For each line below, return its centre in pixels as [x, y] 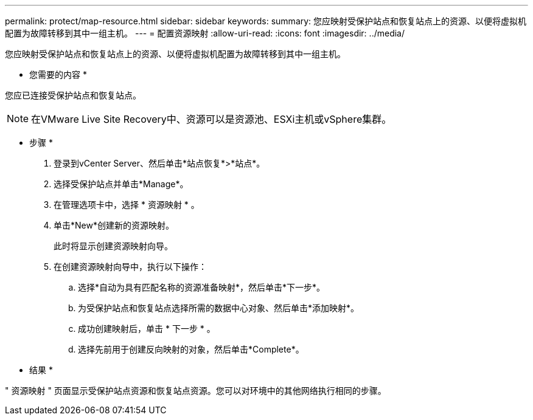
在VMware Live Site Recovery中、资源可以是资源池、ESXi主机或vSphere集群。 [211, 119]
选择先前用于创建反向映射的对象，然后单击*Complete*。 [191, 349]
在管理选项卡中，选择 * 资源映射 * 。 [127, 205]
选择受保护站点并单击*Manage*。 [121, 184]
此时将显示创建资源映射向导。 [113, 246]
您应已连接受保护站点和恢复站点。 [73, 95]
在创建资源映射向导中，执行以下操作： [130, 267]
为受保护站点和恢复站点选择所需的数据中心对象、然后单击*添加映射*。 [219, 308]
